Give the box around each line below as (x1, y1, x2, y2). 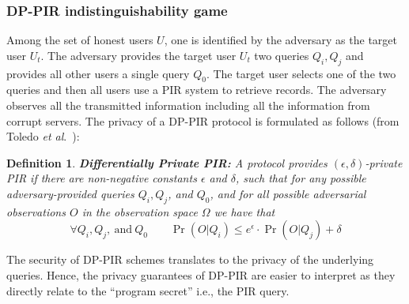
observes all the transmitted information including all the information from (6, 97, 370, 113)
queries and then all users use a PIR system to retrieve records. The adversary (6, 81, 387, 98)
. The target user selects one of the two (206, 65, 396, 81)
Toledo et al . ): (6, 128, 80, 144)
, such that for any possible (235, 170, 366, 186)
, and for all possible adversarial (210, 185, 366, 201)
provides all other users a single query (6, 65, 190, 81)
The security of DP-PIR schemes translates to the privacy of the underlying (6, 251, 374, 268)
